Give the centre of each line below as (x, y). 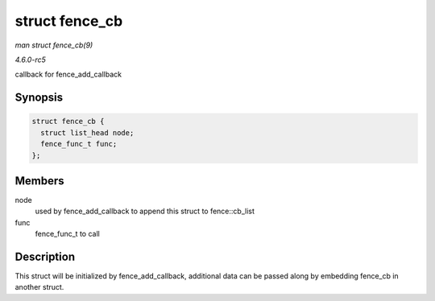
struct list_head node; (87, 132)
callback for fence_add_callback (68, 74)
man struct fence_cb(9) (54, 45)
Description (45, 256)
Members (39, 181)
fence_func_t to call (67, 234)
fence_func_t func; (79, 144)
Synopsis (39, 98)
